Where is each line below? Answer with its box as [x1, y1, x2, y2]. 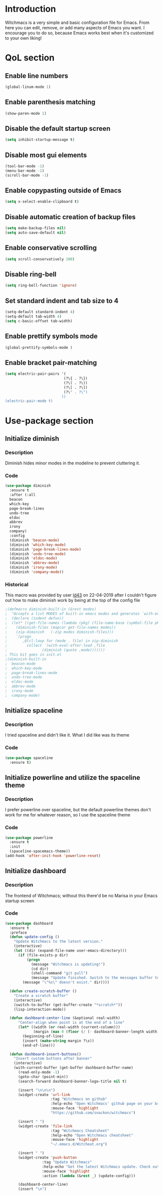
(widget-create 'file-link [17, 1123, 73, 1129]
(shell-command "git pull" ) [31, 971, 88, 976]
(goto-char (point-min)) [17, 1074, 68, 1079]
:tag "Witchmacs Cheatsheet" [50, 1128, 110, 1133]
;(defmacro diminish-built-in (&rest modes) [5, 607, 97, 612]
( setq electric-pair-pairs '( [5, 372, 66, 377]
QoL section [5, 52, 55, 63]
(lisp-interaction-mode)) [14, 1007, 66, 1012]
